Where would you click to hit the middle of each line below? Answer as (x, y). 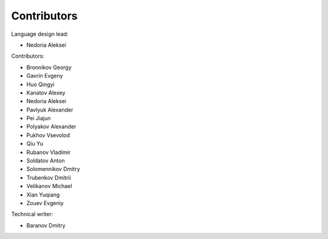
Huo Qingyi (40, 84)
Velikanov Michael (49, 186)
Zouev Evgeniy (45, 203)
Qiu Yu (35, 144)
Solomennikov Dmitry (53, 169)
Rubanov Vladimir (49, 152)
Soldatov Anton (46, 161)
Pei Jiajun (39, 118)
